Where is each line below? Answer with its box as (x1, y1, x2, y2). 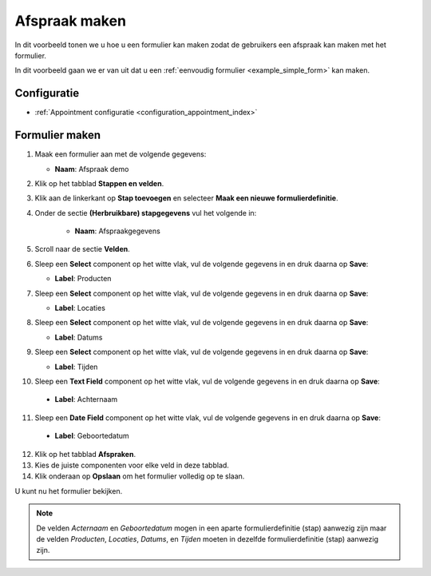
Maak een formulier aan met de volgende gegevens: (34, 149, 207, 159)
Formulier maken (14, 129, 101, 142)
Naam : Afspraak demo (54, 164, 129, 173)
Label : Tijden (54, 362, 98, 371)
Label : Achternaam (54, 395, 118, 404)
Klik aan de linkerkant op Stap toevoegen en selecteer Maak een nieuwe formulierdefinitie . (34, 193, 338, 203)
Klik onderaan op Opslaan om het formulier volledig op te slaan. (34, 471, 245, 481)
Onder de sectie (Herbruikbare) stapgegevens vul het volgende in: (34, 208, 257, 217)
